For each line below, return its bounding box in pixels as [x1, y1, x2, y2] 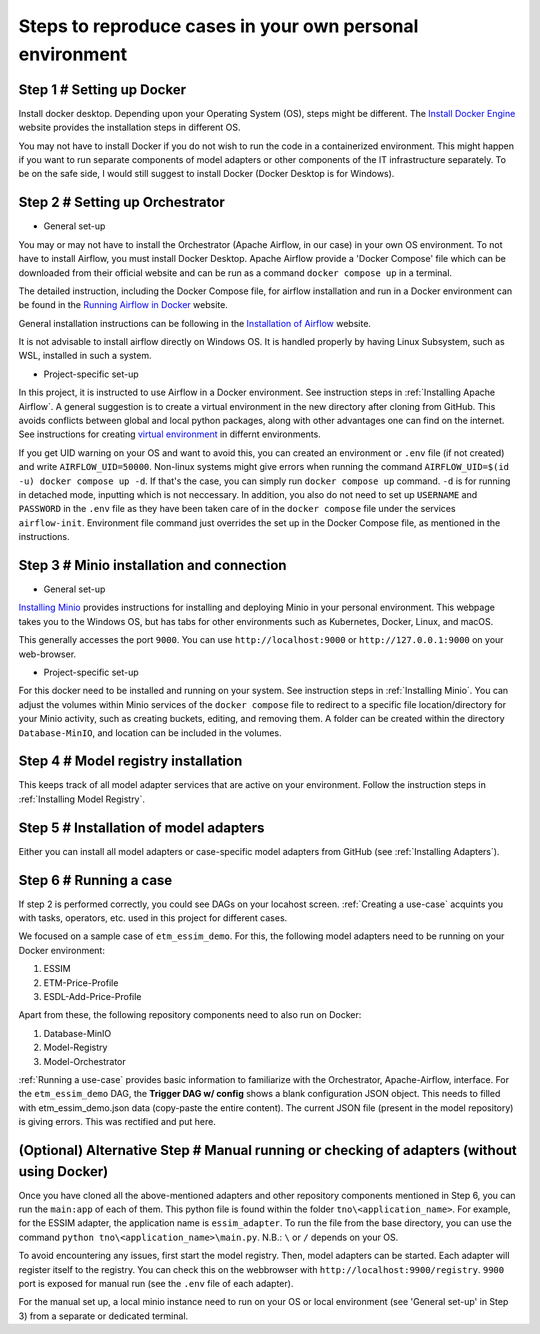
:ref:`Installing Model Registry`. [18, 793, 145, 805]
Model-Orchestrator [43, 1055, 126, 1067]
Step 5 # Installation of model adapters [18, 819, 265, 836]
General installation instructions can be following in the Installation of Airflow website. [18, 317, 372, 329]
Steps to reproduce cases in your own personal [18, 15, 419, 37]
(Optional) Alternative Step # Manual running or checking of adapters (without [18, 1141, 517, 1159]
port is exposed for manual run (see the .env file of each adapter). [18, 1277, 294, 1289]
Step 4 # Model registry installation [18, 753, 243, 770]
